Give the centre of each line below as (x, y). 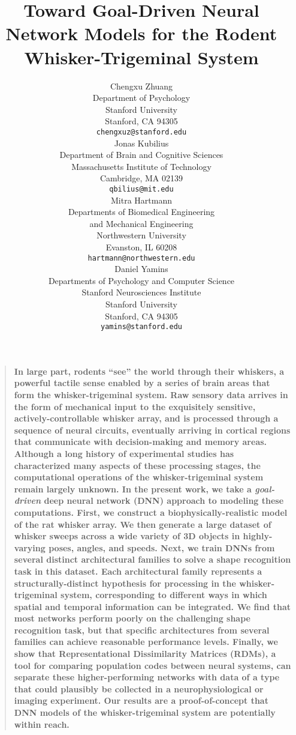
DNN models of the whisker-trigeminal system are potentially (145, 712)
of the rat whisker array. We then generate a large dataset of (143, 524)
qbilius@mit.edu (141, 189)
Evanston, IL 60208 (141, 247)
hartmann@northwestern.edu (141, 258)
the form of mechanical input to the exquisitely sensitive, (135, 406)
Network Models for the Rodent (141, 33)
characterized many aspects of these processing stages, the (137, 465)
